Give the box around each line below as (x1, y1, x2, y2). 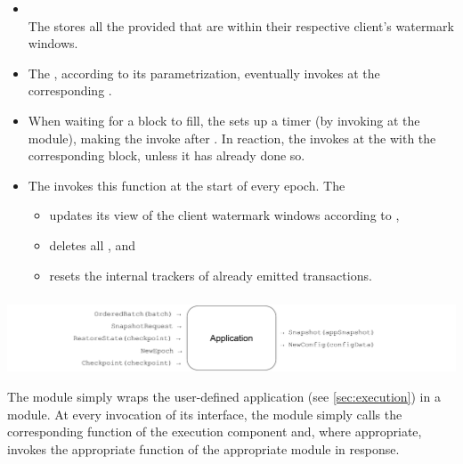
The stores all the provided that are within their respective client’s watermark (28, 16, 454, 35)
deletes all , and (49, 235, 136, 254)
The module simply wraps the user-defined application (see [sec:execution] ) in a (7, 387, 441, 405)
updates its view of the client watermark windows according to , (49, 206, 400, 224)
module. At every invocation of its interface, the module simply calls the (7, 404, 402, 423)
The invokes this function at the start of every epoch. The (28, 175, 345, 194)
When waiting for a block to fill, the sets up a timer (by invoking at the (28, 110, 420, 129)
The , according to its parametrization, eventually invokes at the (28, 63, 380, 82)
